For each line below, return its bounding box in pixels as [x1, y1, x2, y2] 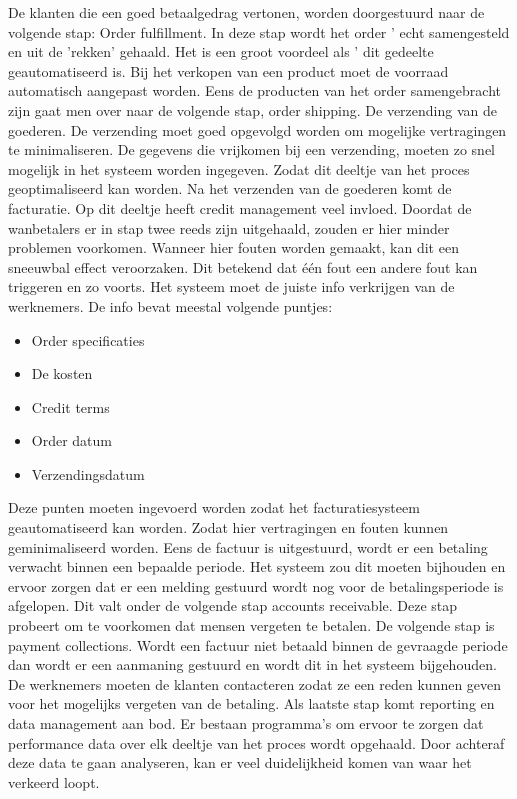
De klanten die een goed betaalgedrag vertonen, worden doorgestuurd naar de [8, 2, 485, 22]
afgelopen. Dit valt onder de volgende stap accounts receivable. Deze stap [8, 595, 458, 616]
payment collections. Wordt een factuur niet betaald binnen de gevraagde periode [8, 634, 508, 655]
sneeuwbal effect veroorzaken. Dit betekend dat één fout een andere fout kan [8, 256, 478, 277]
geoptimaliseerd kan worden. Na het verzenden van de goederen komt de [8, 178, 452, 199]
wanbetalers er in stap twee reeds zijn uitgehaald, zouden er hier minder [8, 217, 450, 238]
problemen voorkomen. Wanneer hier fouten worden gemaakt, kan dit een [8, 237, 459, 258]
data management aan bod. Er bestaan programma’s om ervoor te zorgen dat [8, 713, 484, 733]
